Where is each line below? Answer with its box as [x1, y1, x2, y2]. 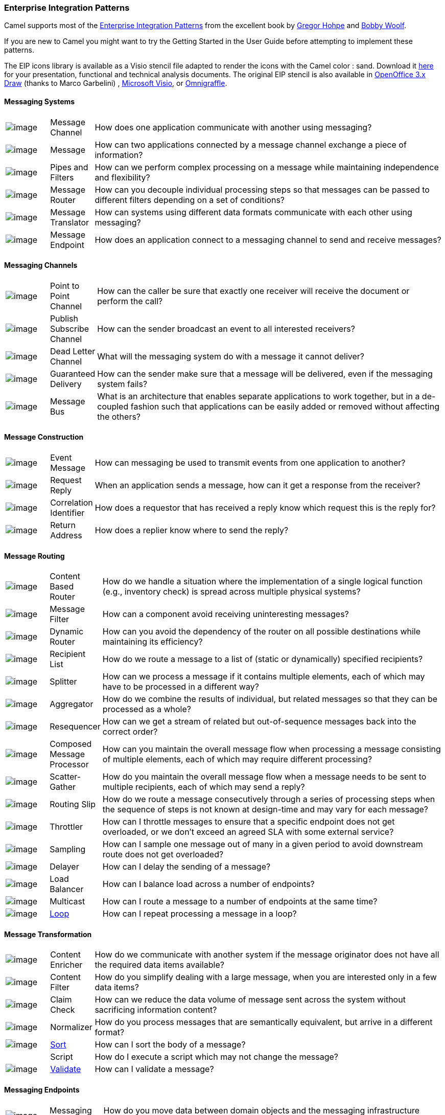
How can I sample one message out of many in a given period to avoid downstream [102, 839, 423, 850]
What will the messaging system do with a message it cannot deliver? [97, 351, 365, 361]
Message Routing [4, 551, 65, 560]
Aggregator [50, 699, 93, 710]
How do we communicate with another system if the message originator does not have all [95, 949, 439, 960]
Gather [50, 782, 76, 792]
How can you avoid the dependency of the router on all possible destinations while [102, 626, 421, 637]
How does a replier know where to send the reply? [95, 525, 289, 536]
